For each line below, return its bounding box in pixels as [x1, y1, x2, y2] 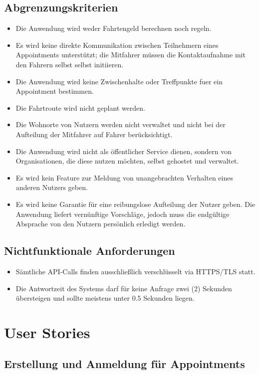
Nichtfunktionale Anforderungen [4, 243, 175, 258]
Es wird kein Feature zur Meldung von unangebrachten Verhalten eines [15, 172, 233, 183]
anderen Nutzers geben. [15, 182, 88, 192]
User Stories [4, 322, 90, 342]
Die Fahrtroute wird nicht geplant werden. [15, 102, 145, 113]
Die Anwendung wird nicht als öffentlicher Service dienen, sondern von [15, 146, 232, 156]
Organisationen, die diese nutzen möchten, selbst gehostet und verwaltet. [15, 156, 239, 166]
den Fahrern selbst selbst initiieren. [15, 59, 124, 69]
